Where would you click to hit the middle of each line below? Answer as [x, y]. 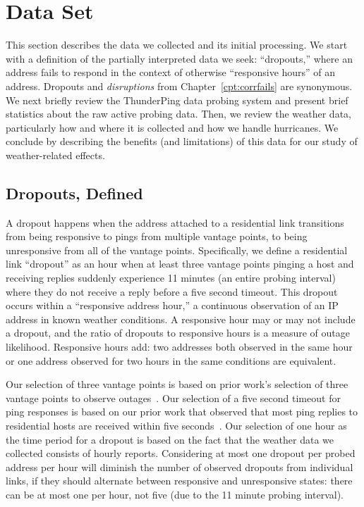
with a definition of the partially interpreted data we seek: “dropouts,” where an [179, 58]
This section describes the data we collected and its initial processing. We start [177, 45]
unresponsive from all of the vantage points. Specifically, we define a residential [177, 250]
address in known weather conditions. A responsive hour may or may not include [181, 319]
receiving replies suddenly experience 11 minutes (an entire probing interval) [171, 278]
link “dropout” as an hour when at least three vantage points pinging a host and [180, 264]
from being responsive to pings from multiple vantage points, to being [157, 236]
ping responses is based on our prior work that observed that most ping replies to [182, 412]
